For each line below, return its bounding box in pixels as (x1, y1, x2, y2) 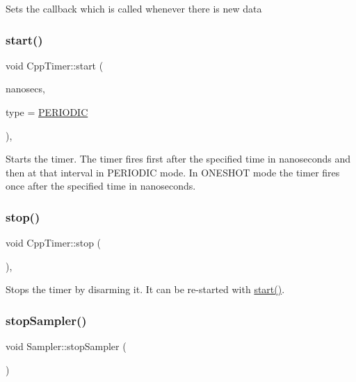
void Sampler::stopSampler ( (6, 339, 127, 354)
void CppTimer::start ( (6, 58, 104, 72)
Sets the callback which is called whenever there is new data (6, 1, 262, 15)
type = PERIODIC (6, 105, 88, 119)
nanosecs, (6, 81, 45, 96)
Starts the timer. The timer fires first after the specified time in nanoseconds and (6, 151, 351, 166)
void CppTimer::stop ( (6, 235, 102, 250)
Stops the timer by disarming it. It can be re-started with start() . (6, 282, 285, 297)
